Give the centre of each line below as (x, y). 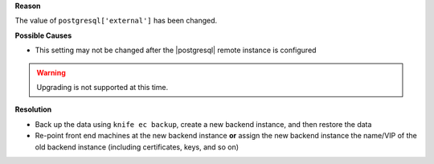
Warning (51, 72)
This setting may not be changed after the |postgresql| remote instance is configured (176, 50)
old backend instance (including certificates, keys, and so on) (137, 147)
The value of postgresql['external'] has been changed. (116, 21)
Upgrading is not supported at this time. (102, 87)
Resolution (33, 109)
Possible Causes (43, 35)
